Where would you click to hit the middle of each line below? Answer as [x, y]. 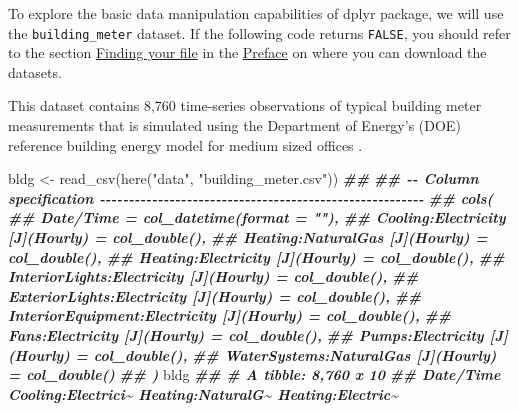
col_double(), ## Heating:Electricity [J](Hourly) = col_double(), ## [256, 256]
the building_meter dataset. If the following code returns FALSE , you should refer [259, 32]
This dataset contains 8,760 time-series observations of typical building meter [245, 105]
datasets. [35, 71]
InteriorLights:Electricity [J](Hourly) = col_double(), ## [213, 276]
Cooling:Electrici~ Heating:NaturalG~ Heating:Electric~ [203, 393]
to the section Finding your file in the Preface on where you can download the [247, 52]
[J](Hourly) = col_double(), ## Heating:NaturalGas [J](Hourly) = [248, 237]
